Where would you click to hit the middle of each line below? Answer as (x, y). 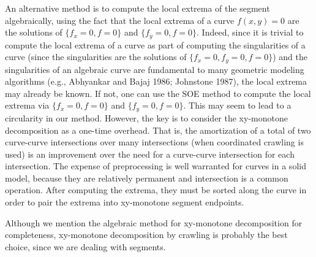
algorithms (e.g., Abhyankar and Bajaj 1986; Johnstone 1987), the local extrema (156, 81)
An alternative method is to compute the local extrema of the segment (137, 8)
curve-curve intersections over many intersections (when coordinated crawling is (154, 142)
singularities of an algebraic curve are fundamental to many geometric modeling (155, 69)
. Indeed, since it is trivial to (250, 32)
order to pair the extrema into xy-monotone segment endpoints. (125, 202)
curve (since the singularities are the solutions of (96, 57)
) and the (290, 57)
